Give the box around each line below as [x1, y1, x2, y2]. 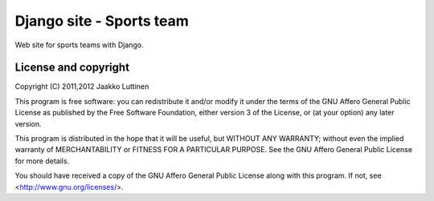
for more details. [14, 156, 70, 166]
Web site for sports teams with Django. [14, 40, 144, 50]
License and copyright [14, 61, 130, 74]
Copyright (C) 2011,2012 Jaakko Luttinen [14, 82, 149, 91]
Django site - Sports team [14, 12, 189, 30]
